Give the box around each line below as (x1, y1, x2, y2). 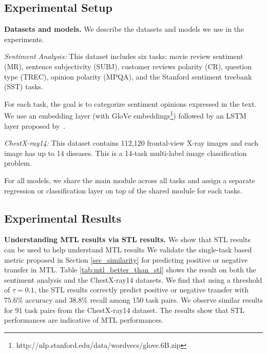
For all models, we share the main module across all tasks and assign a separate (4, 174, 255, 185)
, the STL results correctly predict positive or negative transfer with (34, 284, 249, 295)
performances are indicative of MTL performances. (4, 314, 164, 325)
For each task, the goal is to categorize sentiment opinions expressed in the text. (4, 98, 257, 109)
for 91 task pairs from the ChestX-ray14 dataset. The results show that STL (4, 304, 244, 315)
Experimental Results (4, 210, 121, 226)
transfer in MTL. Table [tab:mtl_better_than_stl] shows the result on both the (4, 264, 256, 275)
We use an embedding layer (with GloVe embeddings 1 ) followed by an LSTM (4, 109, 246, 121)
